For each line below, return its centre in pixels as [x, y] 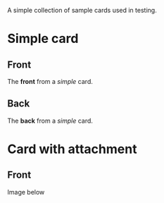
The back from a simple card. [50, 121]
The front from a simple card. [50, 81]
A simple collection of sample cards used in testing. [82, 10]
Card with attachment [72, 149]
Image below [26, 192]
